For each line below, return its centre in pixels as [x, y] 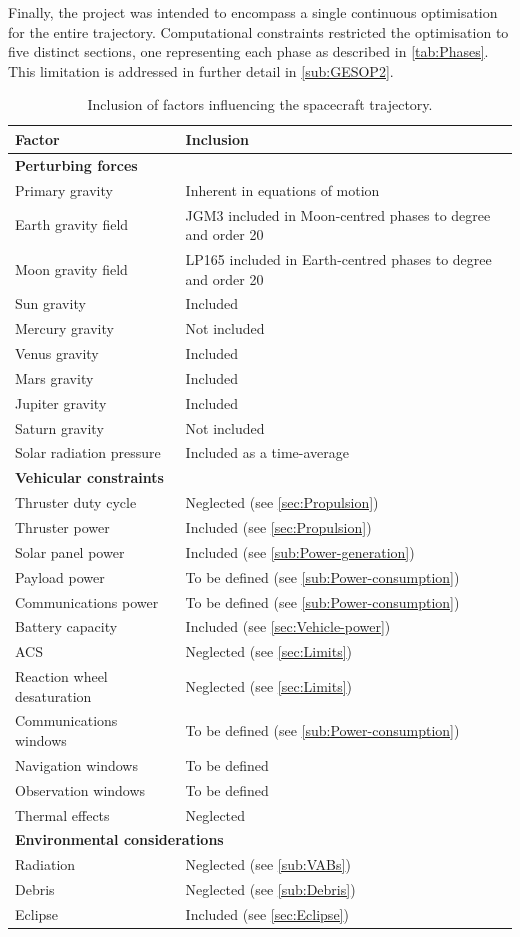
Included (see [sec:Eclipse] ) [267, 913]
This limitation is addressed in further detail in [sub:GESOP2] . [201, 70]
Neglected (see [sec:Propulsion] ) [282, 502]
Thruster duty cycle [76, 502]
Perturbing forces [76, 164]
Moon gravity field [71, 268]
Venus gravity [57, 353]
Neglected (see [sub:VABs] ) [268, 864]
